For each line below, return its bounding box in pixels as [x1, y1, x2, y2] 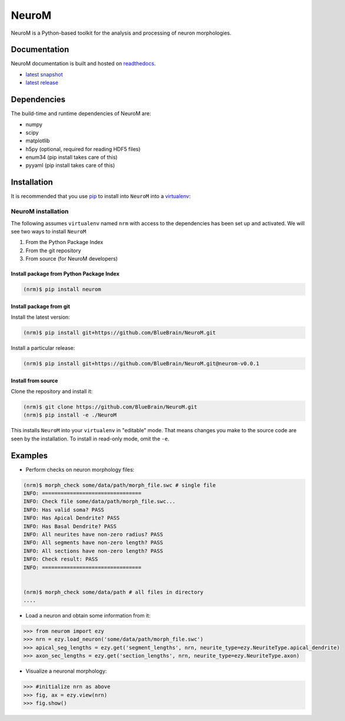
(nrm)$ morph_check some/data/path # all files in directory [23, 589, 204, 595]
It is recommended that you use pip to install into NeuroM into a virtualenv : [11, 193, 191, 200]
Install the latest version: [11, 313, 70, 321]
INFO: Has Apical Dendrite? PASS [23, 515, 120, 522]
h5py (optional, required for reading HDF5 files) [25, 145, 141, 152]
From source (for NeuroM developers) [25, 255, 118, 262]
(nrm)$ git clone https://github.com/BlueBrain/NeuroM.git [23, 403, 197, 410]
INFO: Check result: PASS [23, 556, 98, 563]
